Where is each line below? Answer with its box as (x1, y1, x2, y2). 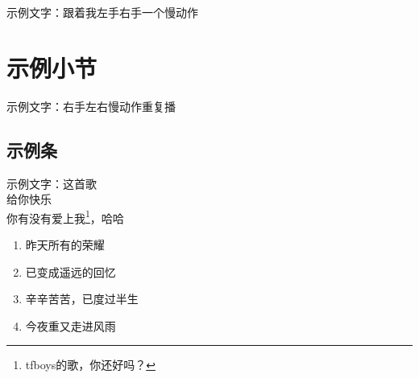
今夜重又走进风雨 (25, 317, 116, 334)
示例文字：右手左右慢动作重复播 (6, 97, 176, 114)
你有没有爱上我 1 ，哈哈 (6, 207, 124, 226)
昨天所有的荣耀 (25, 236, 105, 253)
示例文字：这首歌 (6, 175, 97, 191)
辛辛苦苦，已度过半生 (25, 290, 139, 307)
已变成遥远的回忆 (25, 263, 116, 280)
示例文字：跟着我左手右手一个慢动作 (6, 4, 198, 20)
